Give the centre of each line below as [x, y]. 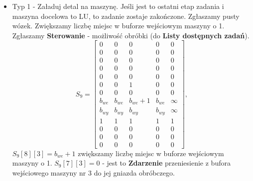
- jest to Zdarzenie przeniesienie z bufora [166, 163]
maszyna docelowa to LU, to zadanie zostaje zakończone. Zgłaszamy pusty [126, 16]
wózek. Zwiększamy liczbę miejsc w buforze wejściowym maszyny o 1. [118, 26]
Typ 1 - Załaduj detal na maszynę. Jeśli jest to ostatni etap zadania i [118, 6]
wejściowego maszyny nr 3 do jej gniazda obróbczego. [93, 172]
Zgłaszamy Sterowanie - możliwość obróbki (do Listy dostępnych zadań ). [131, 35]
